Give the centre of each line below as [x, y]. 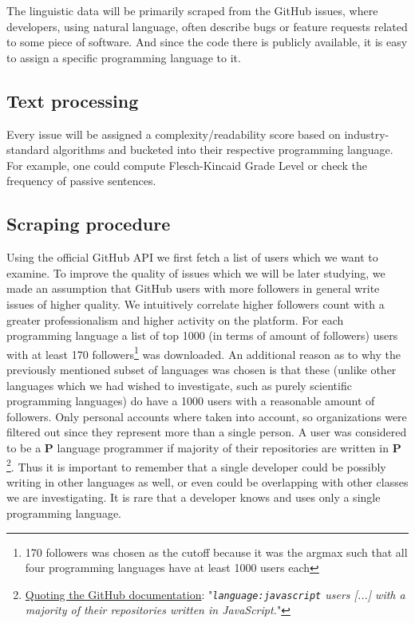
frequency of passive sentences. [81, 181]
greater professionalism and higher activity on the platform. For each [175, 319]
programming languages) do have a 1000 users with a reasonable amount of [191, 401]
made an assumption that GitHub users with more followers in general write [193, 288]
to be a [24, 447]
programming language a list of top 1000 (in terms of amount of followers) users [202, 335]
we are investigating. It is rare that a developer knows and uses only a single [194, 497]
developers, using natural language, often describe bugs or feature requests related [207, 26]
